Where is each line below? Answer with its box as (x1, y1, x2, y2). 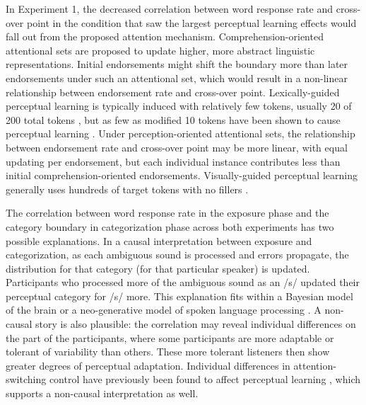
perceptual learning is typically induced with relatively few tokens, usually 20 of (6, 98, 352, 113)
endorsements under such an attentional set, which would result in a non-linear (6, 70, 348, 85)
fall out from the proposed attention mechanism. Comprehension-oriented (6, 29, 324, 44)
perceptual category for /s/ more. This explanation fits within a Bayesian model (6, 288, 353, 303)
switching (6, 372, 47, 387)
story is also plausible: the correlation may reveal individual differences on (35, 316, 356, 331)
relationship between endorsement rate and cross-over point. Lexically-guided (6, 84, 340, 99)
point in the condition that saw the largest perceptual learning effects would (26, 15, 357, 30)
